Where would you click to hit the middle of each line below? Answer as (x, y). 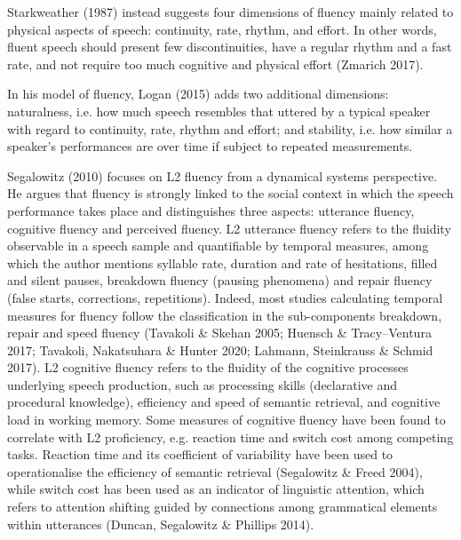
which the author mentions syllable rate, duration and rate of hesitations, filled (223, 262)
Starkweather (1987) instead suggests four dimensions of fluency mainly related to (230, 12)
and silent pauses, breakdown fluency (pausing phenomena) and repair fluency (220, 280)
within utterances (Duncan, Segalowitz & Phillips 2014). (161, 524)
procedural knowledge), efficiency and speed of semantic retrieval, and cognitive (224, 402)
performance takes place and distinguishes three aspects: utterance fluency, (211, 210)
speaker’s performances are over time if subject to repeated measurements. (210, 146)
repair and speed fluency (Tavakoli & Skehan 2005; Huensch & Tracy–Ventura (219, 333)
